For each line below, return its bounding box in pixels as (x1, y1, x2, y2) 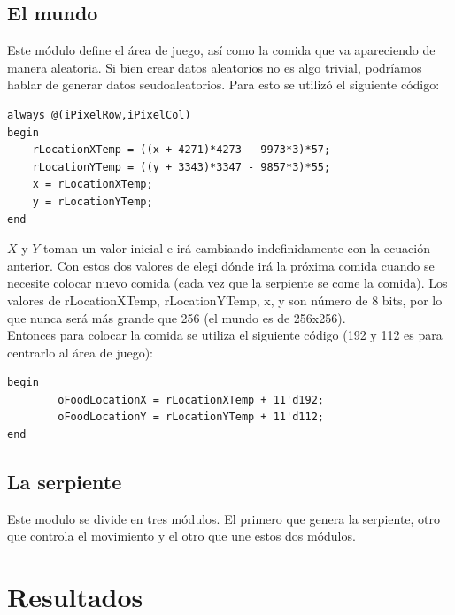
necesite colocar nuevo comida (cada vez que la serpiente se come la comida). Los (7, 273, 448, 292)
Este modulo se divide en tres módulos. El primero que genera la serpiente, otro (7, 509, 441, 527)
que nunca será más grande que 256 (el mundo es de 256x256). (7, 308, 346, 327)
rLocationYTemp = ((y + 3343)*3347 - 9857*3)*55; (32, 160, 331, 173)
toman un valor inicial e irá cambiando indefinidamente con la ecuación (43, 239, 430, 258)
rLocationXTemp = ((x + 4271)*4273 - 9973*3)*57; (32, 143, 331, 157)
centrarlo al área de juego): (7, 342, 154, 361)
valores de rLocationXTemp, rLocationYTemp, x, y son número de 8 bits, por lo (7, 290, 443, 309)
